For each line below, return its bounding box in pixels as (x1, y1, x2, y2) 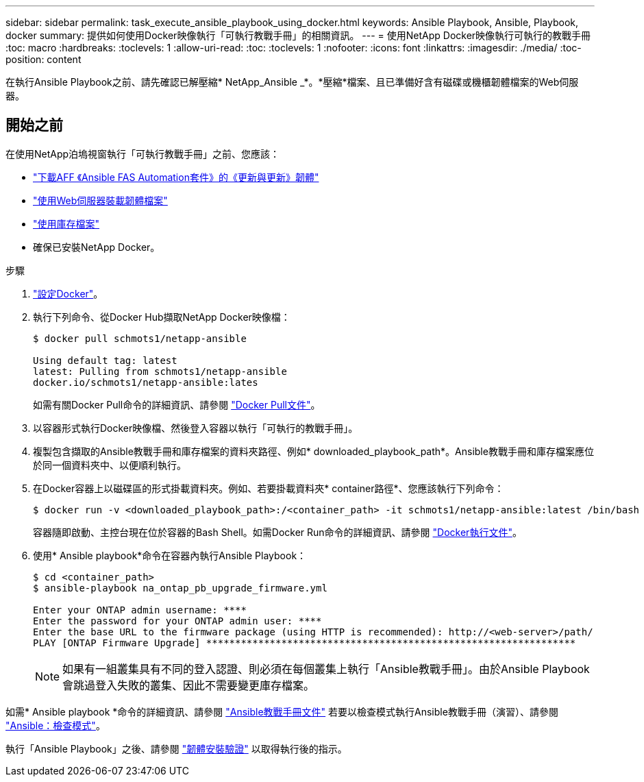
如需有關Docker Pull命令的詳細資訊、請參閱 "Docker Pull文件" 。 (33, 398, 321, 411)
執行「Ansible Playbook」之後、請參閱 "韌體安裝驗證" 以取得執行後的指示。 (5, 742, 347, 755)
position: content (5, 53, 82, 65)
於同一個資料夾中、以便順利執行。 (33, 459, 186, 471)
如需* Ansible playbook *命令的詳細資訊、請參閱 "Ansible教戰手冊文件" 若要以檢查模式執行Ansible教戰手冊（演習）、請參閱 (5, 705, 558, 718)
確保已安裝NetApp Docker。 (33, 241, 160, 253)
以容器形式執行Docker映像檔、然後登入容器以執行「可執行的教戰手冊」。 (33, 421, 358, 434)
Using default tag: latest (33, 354, 177, 366)
